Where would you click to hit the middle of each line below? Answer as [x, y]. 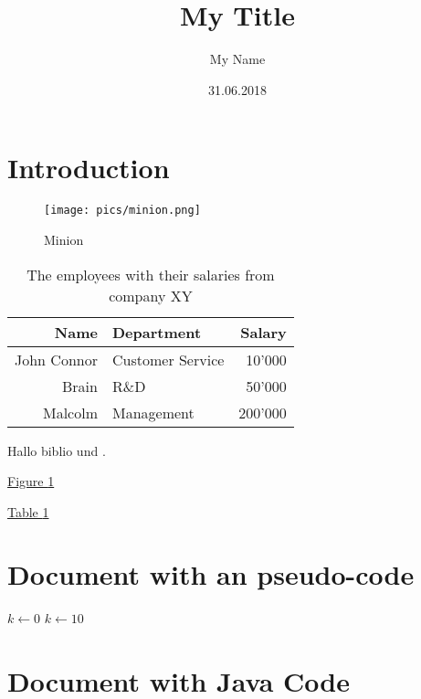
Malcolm [70, 412]
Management [153, 412]
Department [157, 332]
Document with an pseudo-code [211, 574]
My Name [237, 59]
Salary [263, 332]
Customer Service [168, 359]
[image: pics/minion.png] [122, 211]
